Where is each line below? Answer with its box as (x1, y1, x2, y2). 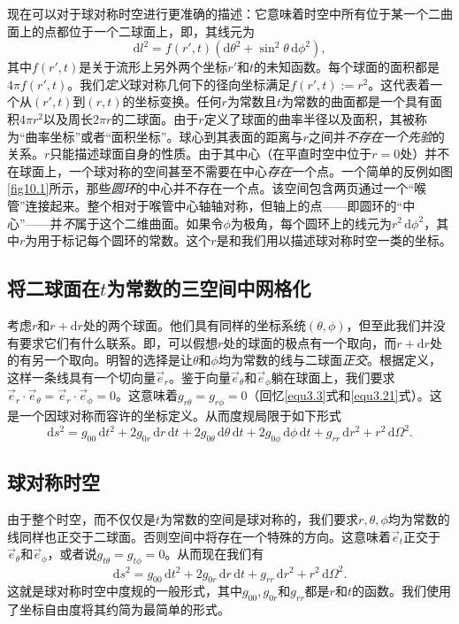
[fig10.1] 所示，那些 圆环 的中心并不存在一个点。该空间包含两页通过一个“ (7, 179, 415, 197)
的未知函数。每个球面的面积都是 (254, 58, 440, 76)
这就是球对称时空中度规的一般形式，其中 (7, 582, 242, 600)
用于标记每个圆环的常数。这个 (37, 231, 211, 250)
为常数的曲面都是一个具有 (280, 92, 430, 111)
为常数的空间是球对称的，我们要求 (160, 510, 359, 528)
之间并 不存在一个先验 (308, 127, 432, 145)
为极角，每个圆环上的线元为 (230, 213, 392, 232)
